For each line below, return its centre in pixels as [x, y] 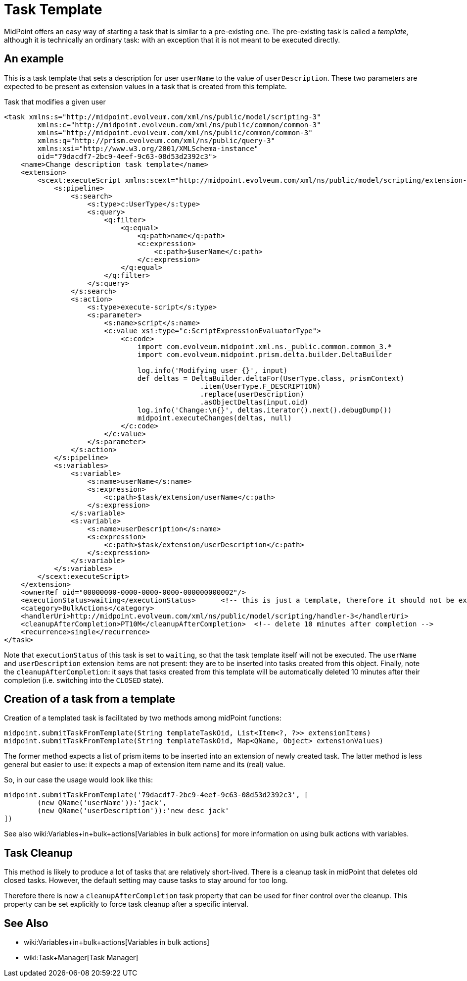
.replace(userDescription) [252, 394]
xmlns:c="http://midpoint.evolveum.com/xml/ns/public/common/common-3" [179, 125]
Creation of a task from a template [90, 699]
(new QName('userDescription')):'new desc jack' [133, 811]
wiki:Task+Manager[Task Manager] [81, 958]
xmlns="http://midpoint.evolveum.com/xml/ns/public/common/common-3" [175, 132]
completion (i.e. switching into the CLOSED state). [84, 680]
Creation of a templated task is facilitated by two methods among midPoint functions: [143, 718]
